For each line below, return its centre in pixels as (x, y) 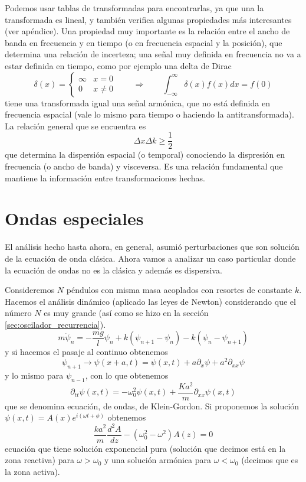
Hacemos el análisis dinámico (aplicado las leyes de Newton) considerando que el (150, 301)
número (18, 313)
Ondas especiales (74, 218)
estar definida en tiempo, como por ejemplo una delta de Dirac (118, 65)
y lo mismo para (34, 375)
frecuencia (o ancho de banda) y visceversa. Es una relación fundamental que (144, 166)
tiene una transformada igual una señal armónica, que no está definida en (137, 102)
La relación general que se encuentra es (75, 126)
